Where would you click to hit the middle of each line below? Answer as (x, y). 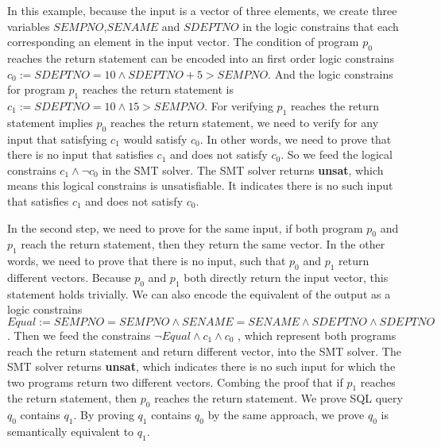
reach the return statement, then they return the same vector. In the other (203, 244)
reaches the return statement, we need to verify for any (244, 122)
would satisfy (155, 139)
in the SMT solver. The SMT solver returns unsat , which (243, 170)
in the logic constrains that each (321, 26)
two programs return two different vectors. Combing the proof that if (175, 381)
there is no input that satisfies (80, 154)
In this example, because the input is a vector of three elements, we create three (202, 10)
